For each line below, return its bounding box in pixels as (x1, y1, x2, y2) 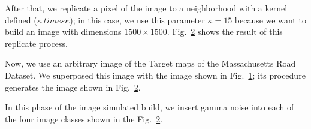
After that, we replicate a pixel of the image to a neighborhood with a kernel (5, 2, 288, 14)
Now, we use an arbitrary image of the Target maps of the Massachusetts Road (5, 57, 296, 70)
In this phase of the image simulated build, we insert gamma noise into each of (5, 101, 294, 113)
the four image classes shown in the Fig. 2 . (5, 112, 163, 125)
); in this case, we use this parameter (70, 13, 205, 26)
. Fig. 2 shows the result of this (167, 25, 283, 38)
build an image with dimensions (5, 25, 122, 38)
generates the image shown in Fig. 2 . (5, 80, 141, 93)
